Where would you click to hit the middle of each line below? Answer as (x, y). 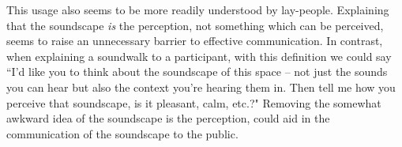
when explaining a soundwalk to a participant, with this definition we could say (199, 56)
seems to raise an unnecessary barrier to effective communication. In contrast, (195, 41)
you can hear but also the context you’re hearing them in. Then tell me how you (201, 87)
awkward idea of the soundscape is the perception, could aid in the (168, 118)
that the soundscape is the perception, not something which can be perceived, (195, 25)
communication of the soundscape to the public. (122, 133)
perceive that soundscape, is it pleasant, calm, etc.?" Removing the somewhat (194, 102)
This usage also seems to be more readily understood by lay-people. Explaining (198, 9)
